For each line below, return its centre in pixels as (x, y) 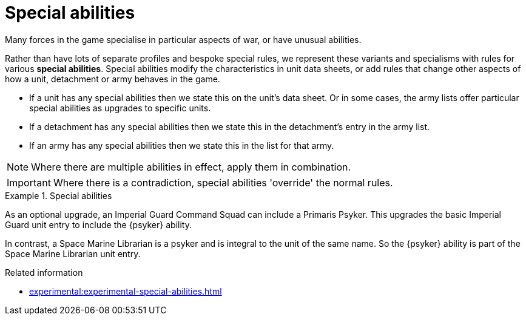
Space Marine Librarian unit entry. (73, 253)
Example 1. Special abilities (59, 195)
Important (29, 182)
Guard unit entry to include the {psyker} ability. (98, 224)
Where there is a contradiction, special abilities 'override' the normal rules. (223, 182)
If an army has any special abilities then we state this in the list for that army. (182, 145)
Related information (44, 272)
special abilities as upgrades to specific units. (120, 108)
